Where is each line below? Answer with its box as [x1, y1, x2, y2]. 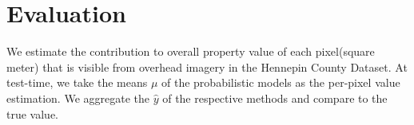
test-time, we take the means [6, 74, 148, 91]
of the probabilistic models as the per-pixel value [161, 74, 400, 91]
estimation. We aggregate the [6, 89, 149, 106]
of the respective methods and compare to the [162, 89, 388, 106]
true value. [6, 105, 58, 122]
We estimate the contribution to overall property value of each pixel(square [6, 43, 375, 60]
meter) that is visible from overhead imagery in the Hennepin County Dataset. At [6, 58, 408, 75]
